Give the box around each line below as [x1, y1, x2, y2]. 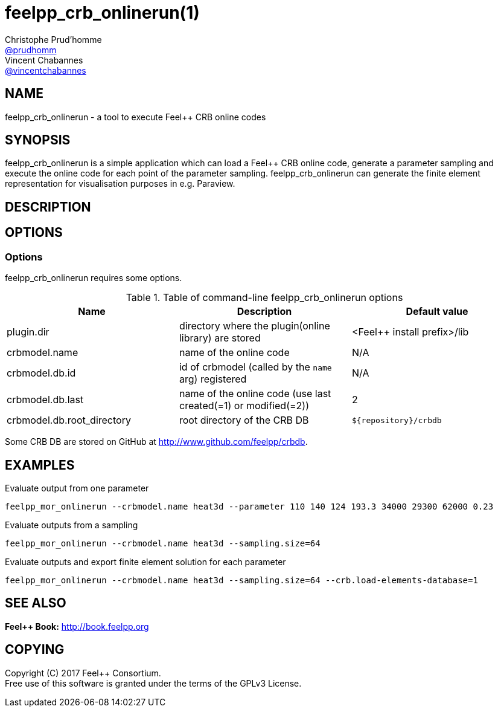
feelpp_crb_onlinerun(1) [5, 2, 200, 23]
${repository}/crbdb [351, 415, 442, 425]
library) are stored [179, 332, 261, 345]
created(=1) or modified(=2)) [179, 400, 309, 412]
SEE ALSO [5, 595, 66, 611]
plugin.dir [7, 326, 49, 338]
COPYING [5, 642, 65, 658]
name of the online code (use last [179, 387, 331, 400]
